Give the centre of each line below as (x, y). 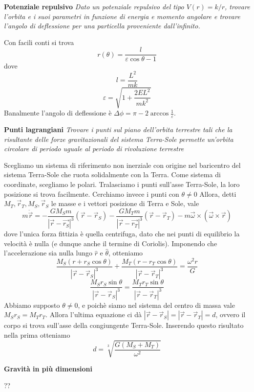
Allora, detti (218, 194)
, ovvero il (231, 314)
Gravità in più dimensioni (48, 369)
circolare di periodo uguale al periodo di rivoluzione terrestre (94, 149)
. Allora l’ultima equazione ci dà (94, 314)
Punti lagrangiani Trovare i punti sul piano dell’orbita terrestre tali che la (118, 129)
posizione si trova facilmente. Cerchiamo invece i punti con (92, 194)
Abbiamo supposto (32, 305)
